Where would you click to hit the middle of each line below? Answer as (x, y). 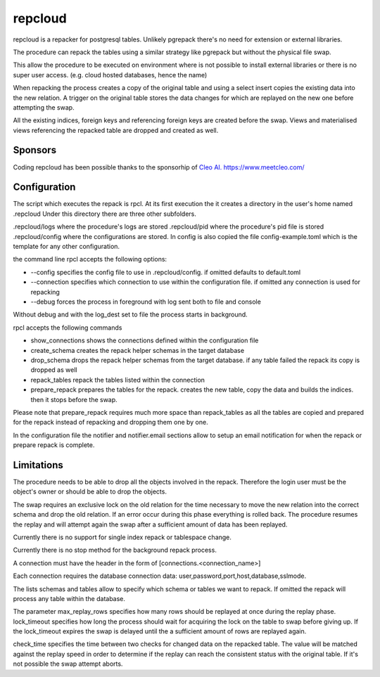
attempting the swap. (44, 107)
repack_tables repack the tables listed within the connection (118, 380)
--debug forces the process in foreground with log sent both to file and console (146, 302)
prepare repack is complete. (54, 445)
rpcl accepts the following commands (68, 328)
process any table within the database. (69, 598)
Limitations (38, 465)
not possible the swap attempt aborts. (68, 664)
